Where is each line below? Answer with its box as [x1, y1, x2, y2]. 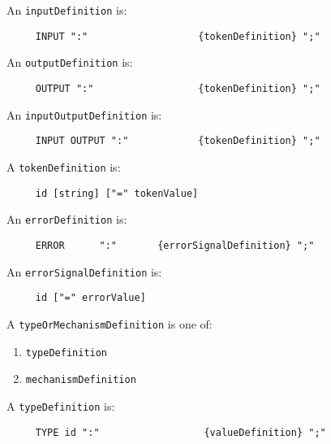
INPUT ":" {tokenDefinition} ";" [35, 30, 320, 42]
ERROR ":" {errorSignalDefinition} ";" [35, 239, 315, 251]
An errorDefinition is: [6, 211, 127, 228]
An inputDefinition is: [6, 2, 127, 18]
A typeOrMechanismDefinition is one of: [6, 315, 213, 332]
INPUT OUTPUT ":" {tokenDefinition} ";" [35, 135, 320, 147]
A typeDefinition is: [6, 397, 115, 414]
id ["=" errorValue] [35, 292, 146, 304]
